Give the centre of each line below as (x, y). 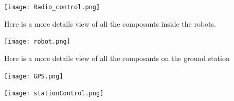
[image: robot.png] (37, 42)
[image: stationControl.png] (54, 94)
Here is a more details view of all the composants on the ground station (117, 58)
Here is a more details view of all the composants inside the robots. (110, 23)
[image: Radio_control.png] (52, 7)
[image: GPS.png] (34, 76)
